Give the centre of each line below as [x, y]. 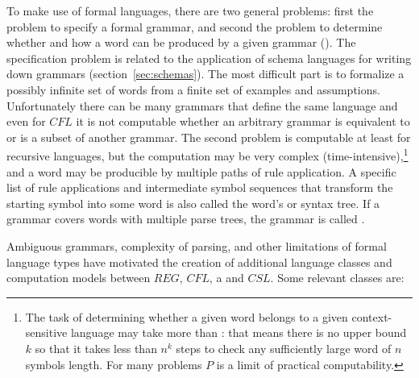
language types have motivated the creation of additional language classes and [199, 262]
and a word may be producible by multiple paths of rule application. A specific [201, 171]
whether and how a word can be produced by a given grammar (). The [181, 42]
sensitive [46, 332]
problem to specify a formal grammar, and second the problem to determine [195, 26]
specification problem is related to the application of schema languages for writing [209, 58]
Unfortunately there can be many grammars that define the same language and [202, 105]
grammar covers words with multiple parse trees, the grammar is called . [186, 219]
